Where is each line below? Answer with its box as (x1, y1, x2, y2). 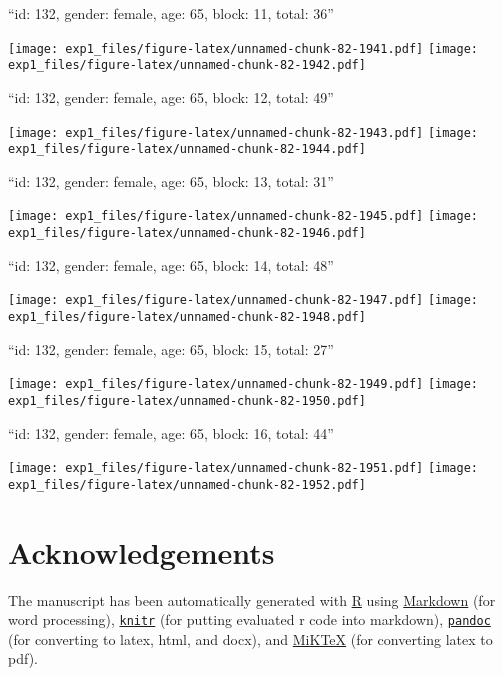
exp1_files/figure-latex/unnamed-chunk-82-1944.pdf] (8, 142, 366, 157)
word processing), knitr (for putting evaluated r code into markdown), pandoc (8, 609, 491, 630)
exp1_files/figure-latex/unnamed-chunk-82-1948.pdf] (8, 309, 366, 324)
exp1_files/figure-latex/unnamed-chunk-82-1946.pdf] (8, 226, 366, 241)
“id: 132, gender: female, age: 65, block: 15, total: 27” (8, 338, 334, 359)
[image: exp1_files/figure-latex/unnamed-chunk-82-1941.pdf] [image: (8, 41, 479, 56)
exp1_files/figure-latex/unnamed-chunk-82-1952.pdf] (8, 477, 366, 492)
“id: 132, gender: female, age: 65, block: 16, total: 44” (8, 422, 334, 443)
